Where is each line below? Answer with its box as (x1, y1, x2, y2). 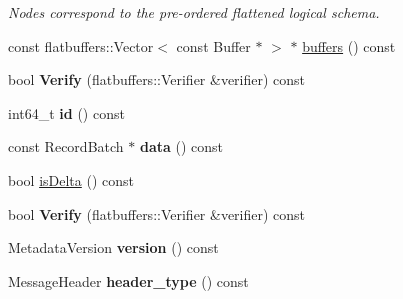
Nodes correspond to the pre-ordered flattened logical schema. (8, 2, 380, 22)
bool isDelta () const (8, 169, 134, 190)
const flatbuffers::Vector (8, 35, 154, 56)
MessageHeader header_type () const (8, 270, 249, 291)
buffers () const (302, 35, 396, 56)
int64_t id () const (8, 102, 125, 123)
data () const (139, 136, 223, 157)
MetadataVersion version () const (8, 237, 219, 258)
